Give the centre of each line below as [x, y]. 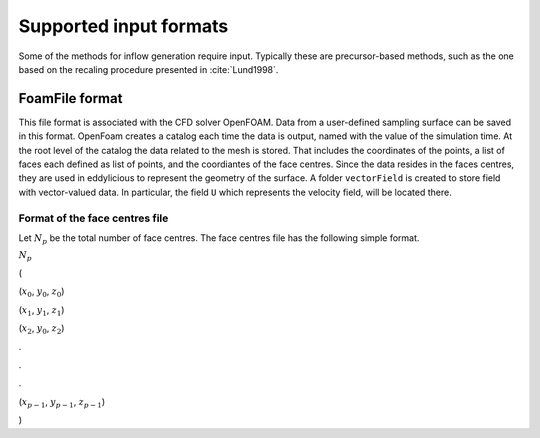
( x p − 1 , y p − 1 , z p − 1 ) [61, 402]
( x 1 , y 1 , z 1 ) [41, 310]
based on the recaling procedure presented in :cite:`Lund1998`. [148, 69]
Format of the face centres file [93, 218]
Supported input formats [123, 26]
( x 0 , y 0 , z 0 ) [41, 292]
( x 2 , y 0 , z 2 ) [41, 329]
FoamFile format [70, 98]
